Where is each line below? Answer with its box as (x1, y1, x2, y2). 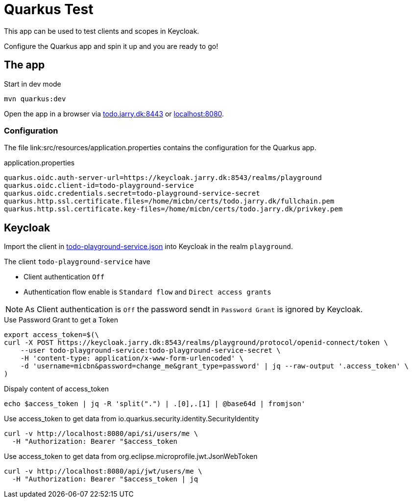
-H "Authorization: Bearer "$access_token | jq (12, 475, 198, 483)
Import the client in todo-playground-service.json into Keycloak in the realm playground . (4, 242, 293, 251)
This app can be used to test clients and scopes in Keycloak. (4, 26, 199, 35)
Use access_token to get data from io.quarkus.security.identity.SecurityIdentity (4, 414, 259, 423)
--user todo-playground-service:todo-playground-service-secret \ (20, 346, 281, 355)
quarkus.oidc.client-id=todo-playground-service (4, 182, 194, 190)
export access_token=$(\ (4, 331, 99, 339)
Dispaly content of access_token (4, 385, 109, 393)
